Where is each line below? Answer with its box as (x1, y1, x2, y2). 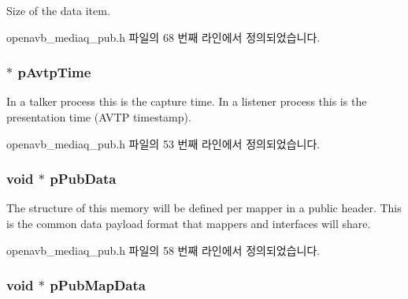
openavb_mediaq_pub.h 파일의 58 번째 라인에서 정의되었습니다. (6, 241, 321, 258)
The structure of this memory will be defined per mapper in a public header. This (6, 200, 402, 216)
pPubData (50, 169, 117, 189)
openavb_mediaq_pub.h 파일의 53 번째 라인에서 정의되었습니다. (6, 135, 321, 151)
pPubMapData (50, 275, 146, 295)
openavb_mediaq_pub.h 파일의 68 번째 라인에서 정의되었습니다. (6, 28, 321, 45)
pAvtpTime (17, 62, 91, 82)
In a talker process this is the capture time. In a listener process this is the (6, 93, 367, 110)
